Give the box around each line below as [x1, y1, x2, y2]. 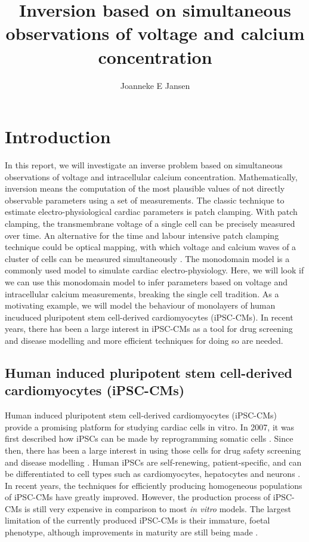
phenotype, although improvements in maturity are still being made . [5, 526, 258, 538]
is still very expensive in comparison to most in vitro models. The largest [24, 502, 291, 515]
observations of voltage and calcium [5, 21, 305, 45]
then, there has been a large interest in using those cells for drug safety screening [5, 444, 301, 456]
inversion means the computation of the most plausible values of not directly [5, 182, 285, 195]
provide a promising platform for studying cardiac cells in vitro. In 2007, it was [5, 420, 295, 433]
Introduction [5, 124, 111, 149]
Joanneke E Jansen [120, 79, 190, 91]
